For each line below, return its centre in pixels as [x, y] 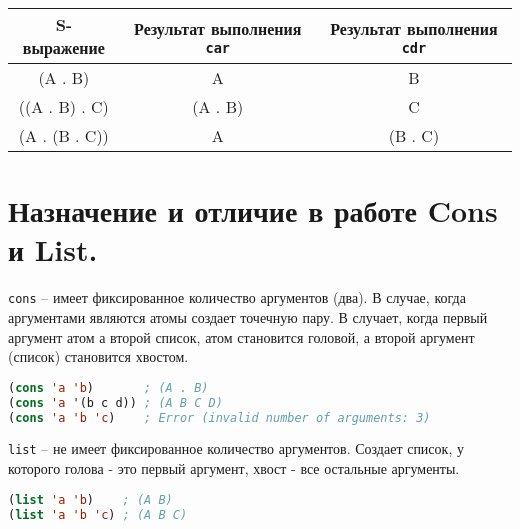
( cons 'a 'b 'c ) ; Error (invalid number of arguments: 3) [219, 417]
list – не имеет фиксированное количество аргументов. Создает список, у [236, 448]
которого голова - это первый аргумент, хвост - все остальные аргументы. [234, 468]
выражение [63, 47]
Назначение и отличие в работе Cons [253, 210]
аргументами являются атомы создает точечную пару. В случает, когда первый [248, 316]
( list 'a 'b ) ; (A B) [90, 499]
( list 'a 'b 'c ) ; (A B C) [98, 514]
